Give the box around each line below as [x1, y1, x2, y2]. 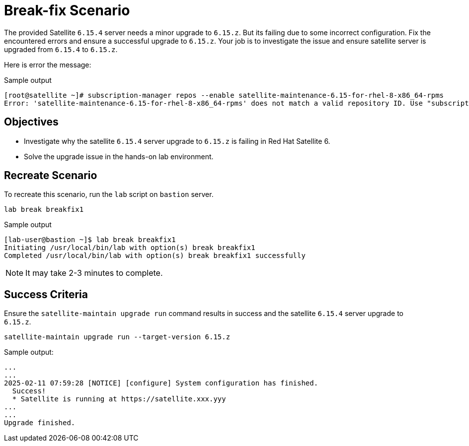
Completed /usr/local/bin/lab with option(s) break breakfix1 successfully [4, 252, 306, 260]
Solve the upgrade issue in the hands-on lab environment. [24, 152, 214, 161]
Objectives [4, 116, 59, 128]
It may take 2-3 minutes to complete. [25, 268, 163, 278]
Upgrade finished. [4, 419, 76, 427]
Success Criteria [4, 288, 88, 301]
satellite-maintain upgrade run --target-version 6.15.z [4, 333, 231, 341]
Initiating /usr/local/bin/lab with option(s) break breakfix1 [4, 244, 255, 252]
